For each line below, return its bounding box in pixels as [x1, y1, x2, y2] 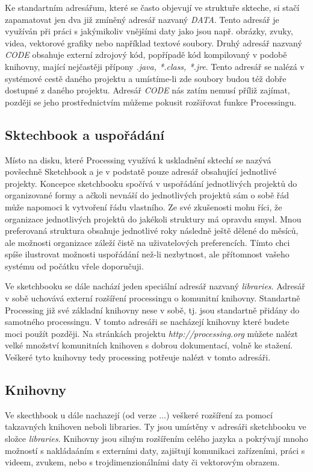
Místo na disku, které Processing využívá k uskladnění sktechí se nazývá [5, 153, 271, 166]
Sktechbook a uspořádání [5, 125, 164, 143]
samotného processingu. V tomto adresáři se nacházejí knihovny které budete [5, 315, 290, 328]
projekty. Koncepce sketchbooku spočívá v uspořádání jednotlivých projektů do [5, 177, 297, 189]
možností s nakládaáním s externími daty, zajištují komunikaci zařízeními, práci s [5, 444, 305, 456]
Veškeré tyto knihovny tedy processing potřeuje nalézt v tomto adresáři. [5, 351, 271, 363]
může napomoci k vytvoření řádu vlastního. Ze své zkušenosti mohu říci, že [5, 200, 282, 213]
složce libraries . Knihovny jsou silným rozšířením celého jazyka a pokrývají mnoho [5, 432, 308, 445]
